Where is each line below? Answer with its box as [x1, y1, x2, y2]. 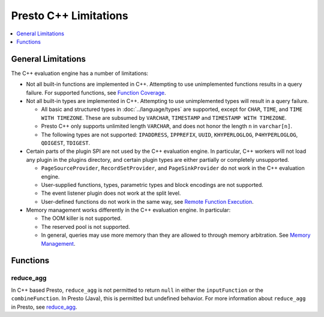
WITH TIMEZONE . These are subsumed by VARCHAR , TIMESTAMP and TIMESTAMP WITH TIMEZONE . [41, 114, 287, 121]
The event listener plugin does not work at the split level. [41, 189, 181, 197]
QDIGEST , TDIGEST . [41, 139, 91, 146]
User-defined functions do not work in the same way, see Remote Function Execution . [41, 198, 254, 205]
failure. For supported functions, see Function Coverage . [26, 89, 166, 96]
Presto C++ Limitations [11, 9, 128, 22]
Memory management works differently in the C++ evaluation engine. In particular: [26, 207, 231, 214]
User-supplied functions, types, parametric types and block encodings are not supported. [41, 181, 263, 188]
